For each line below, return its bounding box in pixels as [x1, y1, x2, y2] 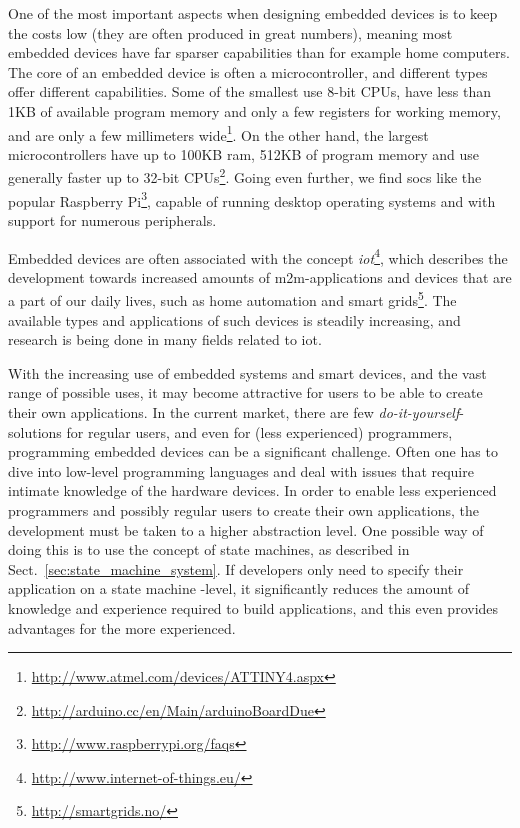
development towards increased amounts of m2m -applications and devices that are [8, 266, 512, 287]
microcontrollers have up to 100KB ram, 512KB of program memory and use [8, 143, 479, 164]
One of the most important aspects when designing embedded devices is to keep [8, 3, 498, 23]
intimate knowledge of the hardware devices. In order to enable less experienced [8, 480, 497, 501]
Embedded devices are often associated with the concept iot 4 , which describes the [8, 244, 508, 268]
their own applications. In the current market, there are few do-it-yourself [8, 401, 460, 422]
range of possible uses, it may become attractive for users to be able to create [8, 382, 483, 403]
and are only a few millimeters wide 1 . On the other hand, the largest [8, 121, 429, 145]
